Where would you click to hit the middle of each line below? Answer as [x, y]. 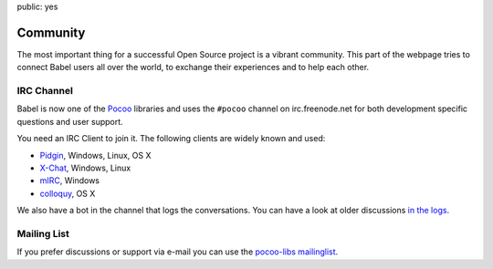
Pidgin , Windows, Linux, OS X [95, 155]
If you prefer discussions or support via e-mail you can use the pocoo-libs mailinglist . [178, 252]
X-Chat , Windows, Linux [85, 168]
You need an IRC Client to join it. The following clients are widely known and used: [171, 139]
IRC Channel [45, 91]
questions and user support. [70, 121]
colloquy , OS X [68, 193]
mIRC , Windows [70, 181]
